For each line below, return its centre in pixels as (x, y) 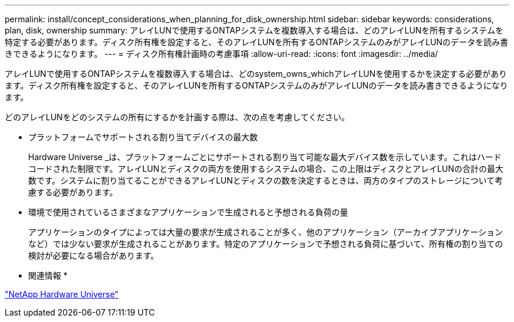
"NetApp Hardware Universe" (62, 294)
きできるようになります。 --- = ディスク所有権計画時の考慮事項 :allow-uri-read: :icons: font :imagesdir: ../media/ (222, 54)
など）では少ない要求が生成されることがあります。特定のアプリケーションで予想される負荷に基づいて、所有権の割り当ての (266, 244)
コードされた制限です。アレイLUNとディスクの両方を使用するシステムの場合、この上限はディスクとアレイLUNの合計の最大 (266, 169)
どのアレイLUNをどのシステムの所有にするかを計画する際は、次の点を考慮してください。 (177, 117)
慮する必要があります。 (73, 192)
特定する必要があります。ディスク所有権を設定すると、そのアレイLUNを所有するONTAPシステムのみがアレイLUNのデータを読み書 (257, 42)
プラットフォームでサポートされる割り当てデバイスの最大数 (143, 137)
